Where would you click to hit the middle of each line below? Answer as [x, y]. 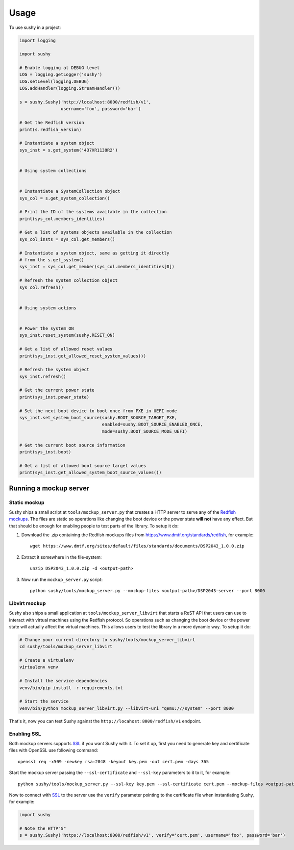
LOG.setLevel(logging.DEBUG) [54, 81]
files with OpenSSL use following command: [53, 750]
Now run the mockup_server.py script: [62, 579]
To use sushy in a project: [35, 27]
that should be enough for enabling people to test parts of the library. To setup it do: [94, 526]
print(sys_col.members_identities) [62, 219]
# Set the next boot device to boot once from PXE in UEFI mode [98, 411]
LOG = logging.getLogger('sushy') [61, 75]
